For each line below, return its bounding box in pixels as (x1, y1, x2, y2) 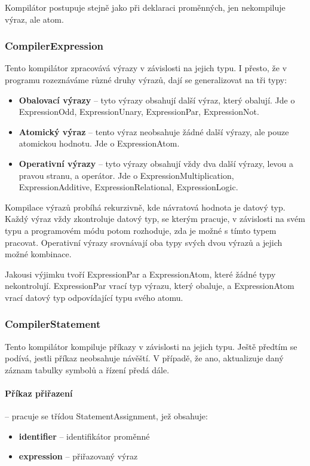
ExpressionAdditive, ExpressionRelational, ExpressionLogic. (19, 181, 238, 193)
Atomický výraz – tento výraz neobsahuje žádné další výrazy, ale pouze (19, 125, 289, 138)
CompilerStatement (5, 316, 101, 331)
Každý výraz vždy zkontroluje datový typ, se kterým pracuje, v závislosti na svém (5, 212, 305, 225)
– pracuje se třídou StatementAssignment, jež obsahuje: (5, 410, 208, 422)
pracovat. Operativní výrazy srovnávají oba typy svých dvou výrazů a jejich (5, 236, 283, 248)
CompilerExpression (5, 38, 104, 53)
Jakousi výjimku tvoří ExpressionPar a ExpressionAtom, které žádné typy (5, 267, 276, 280)
